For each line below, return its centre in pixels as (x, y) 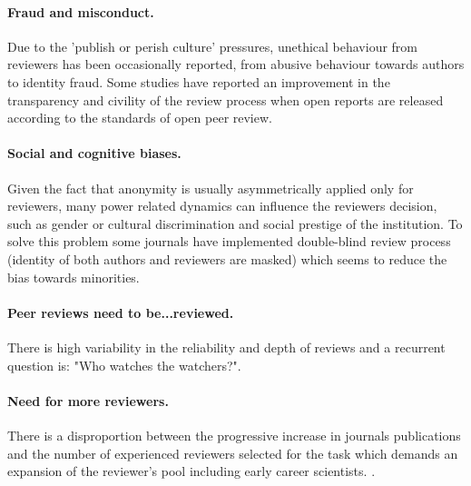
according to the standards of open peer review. (140, 118)
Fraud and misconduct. (81, 11)
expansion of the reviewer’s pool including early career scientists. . (191, 471)
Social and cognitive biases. (94, 153)
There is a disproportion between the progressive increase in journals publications (234, 435)
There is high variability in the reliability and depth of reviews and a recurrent (226, 347)
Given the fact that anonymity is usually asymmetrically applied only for (211, 188)
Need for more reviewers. (88, 400)
